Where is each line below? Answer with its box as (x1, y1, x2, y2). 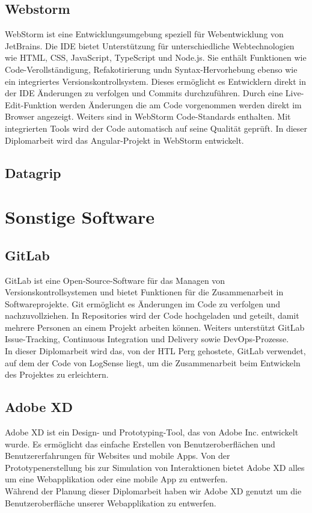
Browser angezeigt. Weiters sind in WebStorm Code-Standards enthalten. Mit (5, 110, 291, 123)
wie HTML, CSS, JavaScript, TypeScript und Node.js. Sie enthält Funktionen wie (5, 51, 307, 64)
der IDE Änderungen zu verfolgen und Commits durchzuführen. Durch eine (5, 87, 283, 99)
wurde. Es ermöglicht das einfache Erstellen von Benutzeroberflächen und (5, 437, 275, 450)
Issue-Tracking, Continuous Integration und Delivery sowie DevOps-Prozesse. (5, 333, 289, 345)
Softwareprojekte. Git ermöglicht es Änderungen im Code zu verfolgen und (5, 297, 281, 310)
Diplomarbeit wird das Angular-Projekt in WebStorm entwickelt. (5, 134, 244, 146)
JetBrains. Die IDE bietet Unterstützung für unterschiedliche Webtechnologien (5, 39, 295, 52)
